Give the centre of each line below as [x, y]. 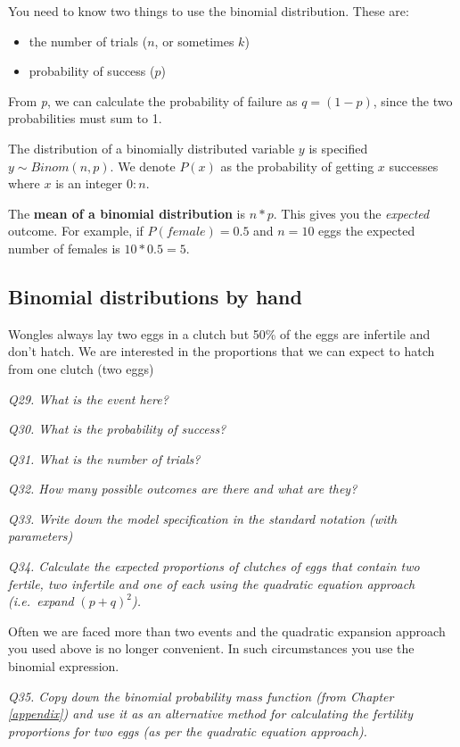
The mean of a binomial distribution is [127, 213]
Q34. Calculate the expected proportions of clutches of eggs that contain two [214, 566]
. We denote [143, 166]
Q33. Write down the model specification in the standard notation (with [203, 518]
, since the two [413, 100]
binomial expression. [64, 666]
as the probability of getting [297, 166]
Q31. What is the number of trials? [104, 458]
